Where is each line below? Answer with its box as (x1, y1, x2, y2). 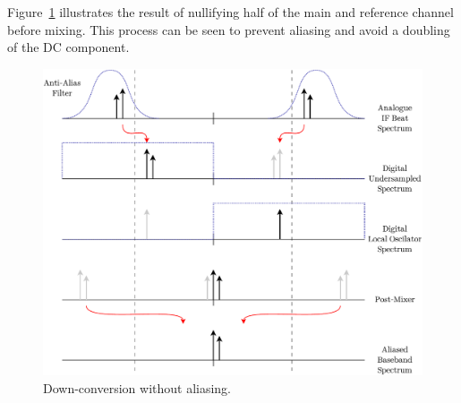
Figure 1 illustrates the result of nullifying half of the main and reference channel (7, 3, 454, 21)
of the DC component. (7, 38, 130, 56)
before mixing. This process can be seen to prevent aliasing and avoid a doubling (7, 20, 450, 39)
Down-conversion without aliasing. (43, 378, 232, 397)
